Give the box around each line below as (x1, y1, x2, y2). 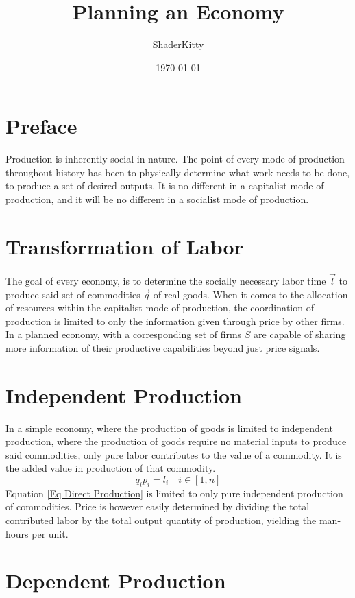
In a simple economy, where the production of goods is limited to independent (5, 420, 333, 435)
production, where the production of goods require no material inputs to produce (5, 434, 347, 449)
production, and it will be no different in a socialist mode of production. (5, 192, 309, 206)
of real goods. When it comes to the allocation (153, 287, 348, 301)
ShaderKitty (152, 37, 204, 51)
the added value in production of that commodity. (5, 461, 216, 475)
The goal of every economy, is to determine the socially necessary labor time (5, 273, 326, 287)
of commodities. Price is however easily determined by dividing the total (5, 499, 310, 514)
